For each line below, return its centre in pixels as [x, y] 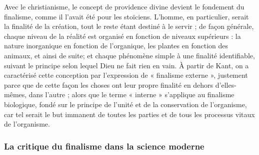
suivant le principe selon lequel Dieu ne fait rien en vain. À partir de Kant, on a [126, 65]
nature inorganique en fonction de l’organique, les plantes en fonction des [116, 46]
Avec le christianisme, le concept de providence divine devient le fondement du [124, 6]
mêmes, [15, 94]
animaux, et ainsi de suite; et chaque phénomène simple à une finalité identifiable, [129, 55]
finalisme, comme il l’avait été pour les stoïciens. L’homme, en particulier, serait [126, 16]
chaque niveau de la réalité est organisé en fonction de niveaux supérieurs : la [122, 36]
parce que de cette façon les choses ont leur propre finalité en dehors [109, 84]
